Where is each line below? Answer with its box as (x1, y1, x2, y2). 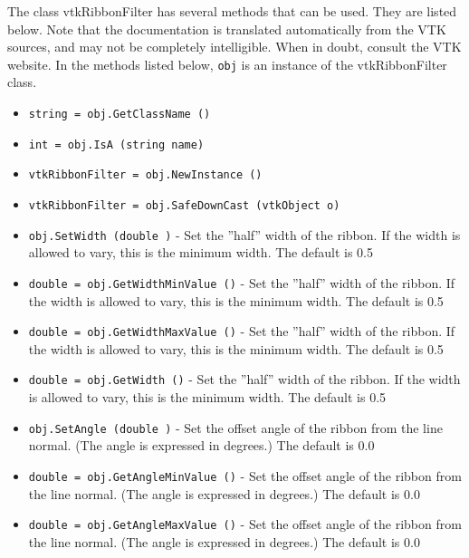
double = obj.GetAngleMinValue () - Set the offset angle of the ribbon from (28, 466, 462, 485)
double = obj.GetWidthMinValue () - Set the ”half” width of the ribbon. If (28, 273, 455, 292)
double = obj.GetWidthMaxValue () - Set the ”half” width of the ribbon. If (28, 322, 455, 341)
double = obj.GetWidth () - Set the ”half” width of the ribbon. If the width (28, 370, 461, 389)
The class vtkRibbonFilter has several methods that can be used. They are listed (7, 2, 457, 20)
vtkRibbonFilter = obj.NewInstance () (28, 168, 263, 182)
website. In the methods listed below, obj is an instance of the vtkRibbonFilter (7, 54, 447, 73)
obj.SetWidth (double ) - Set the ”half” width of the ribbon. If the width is (28, 225, 461, 244)
